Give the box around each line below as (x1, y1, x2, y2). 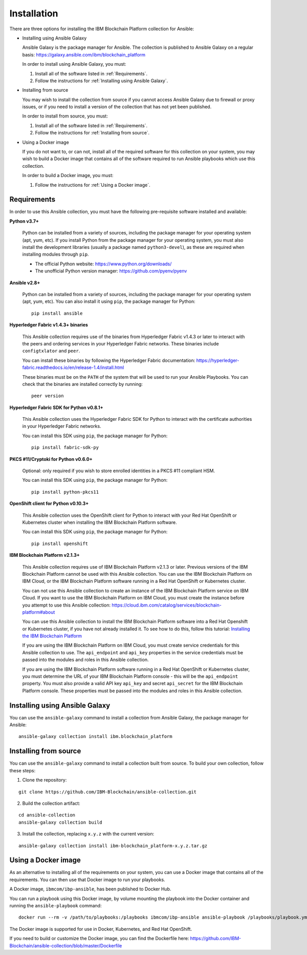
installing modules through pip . (22, 251, 89, 258)
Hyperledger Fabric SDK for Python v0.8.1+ (9, 404, 103, 411)
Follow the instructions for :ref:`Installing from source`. (35, 130, 150, 136)
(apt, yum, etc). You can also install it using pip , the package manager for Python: (22, 298, 195, 305)
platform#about (22, 609, 55, 615)
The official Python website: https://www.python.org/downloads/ (35, 261, 172, 267)
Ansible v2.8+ (9, 280, 40, 286)
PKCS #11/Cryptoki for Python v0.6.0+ (9, 456, 93, 462)
